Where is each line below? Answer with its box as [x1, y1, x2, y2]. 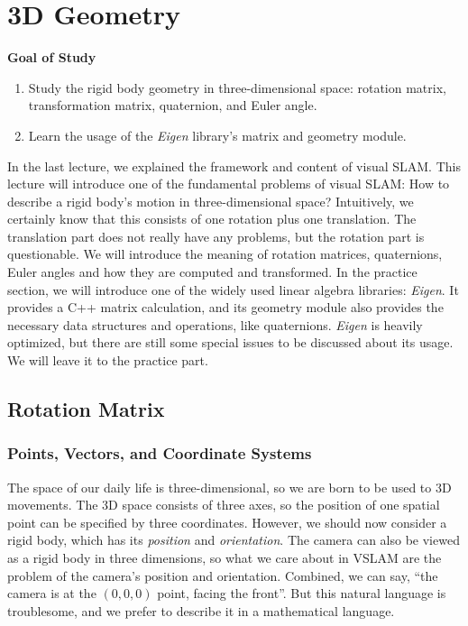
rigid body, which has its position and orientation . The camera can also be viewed [7, 530, 460, 549]
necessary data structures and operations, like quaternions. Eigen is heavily [7, 315, 423, 334]
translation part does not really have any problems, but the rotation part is [7, 226, 425, 245]
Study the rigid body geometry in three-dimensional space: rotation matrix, [28, 78, 446, 97]
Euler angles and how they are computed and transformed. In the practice [7, 262, 418, 281]
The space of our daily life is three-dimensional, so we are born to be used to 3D [7, 477, 452, 496]
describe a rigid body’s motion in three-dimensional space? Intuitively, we [7, 191, 414, 210]
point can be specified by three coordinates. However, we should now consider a [7, 512, 447, 531]
